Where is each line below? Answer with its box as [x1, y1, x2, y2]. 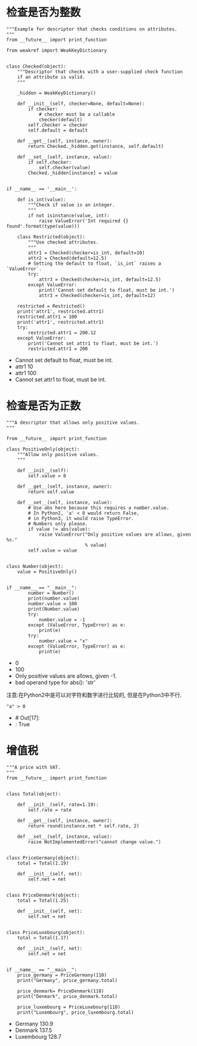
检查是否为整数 [6, 5, 81, 19]
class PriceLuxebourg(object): [6, 929, 85, 935]
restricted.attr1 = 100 [17, 314, 78, 320]
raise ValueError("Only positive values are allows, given [38, 531, 191, 538]
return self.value [28, 488, 75, 495]
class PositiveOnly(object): [6, 446, 80, 452]
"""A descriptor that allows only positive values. [6, 419, 139, 426]
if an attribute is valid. [17, 74, 85, 80]
